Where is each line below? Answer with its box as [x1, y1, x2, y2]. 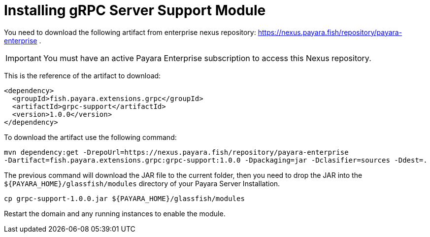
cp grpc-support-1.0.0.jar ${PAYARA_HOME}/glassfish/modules [4, 194, 245, 203]
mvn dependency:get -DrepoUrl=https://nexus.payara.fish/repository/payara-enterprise [4, 148, 349, 156]
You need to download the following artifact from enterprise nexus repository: [4, 28, 256, 36]
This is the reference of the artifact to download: [4, 71, 161, 80]
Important [5, 53, 41, 63]
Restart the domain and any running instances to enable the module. [4, 209, 226, 218]
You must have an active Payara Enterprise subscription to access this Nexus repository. [43, 53, 371, 63]
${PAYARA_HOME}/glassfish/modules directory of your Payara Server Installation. [4, 179, 280, 188]
